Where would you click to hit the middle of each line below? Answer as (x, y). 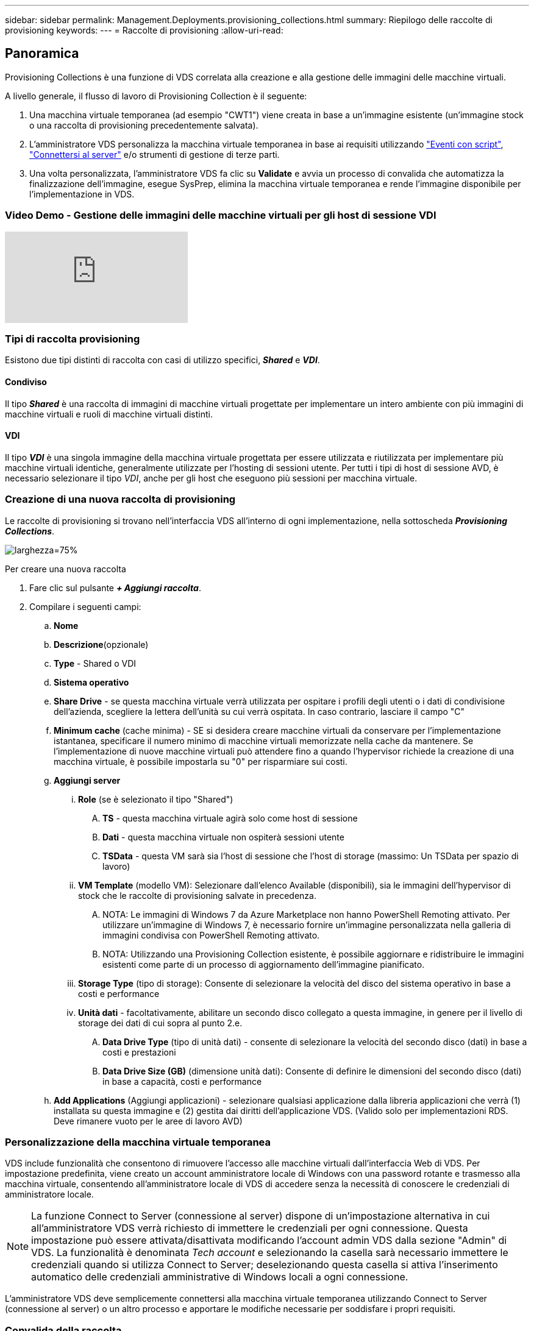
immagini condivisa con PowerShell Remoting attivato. (211, 935)
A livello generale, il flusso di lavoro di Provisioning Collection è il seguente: (156, 96)
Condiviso (26, 382)
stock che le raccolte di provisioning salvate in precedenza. (197, 895)
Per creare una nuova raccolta (66, 569)
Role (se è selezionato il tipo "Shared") (156, 799)
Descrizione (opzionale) (101, 644)
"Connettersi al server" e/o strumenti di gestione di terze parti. (155, 154)
